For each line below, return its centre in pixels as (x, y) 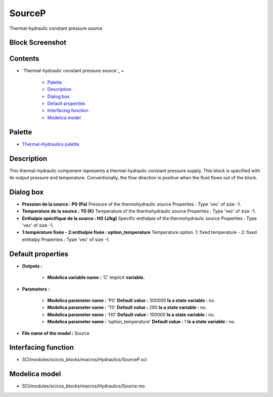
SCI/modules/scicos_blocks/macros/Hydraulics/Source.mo (83, 386)
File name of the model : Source (56, 333)
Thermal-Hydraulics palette (51, 144)
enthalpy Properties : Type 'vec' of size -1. (66, 239)
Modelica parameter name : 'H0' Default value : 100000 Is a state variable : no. (131, 314)
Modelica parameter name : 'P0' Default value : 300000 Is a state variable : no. (131, 300)
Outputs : (32, 266)
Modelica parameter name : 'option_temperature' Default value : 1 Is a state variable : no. (141, 322)
